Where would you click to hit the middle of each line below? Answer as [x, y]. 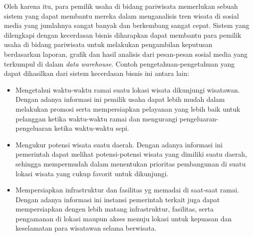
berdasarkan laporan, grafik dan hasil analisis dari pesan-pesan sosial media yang [126, 54]
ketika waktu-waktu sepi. [92, 128]
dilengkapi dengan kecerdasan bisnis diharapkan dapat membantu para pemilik [123, 35]
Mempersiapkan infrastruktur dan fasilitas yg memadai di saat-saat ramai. [127, 190]
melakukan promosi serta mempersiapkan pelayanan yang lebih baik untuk [128, 108]
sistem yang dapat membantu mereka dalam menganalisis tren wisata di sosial [122, 15]
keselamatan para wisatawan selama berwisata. [86, 228]
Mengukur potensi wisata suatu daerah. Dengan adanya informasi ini [119, 144]
